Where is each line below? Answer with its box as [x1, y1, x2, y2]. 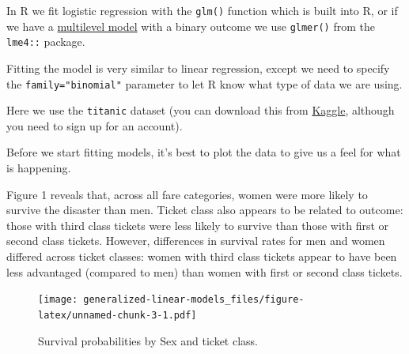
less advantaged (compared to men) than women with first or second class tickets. [6, 263, 403, 280]
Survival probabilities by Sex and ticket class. [38, 332, 258, 348]
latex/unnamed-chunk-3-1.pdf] [38, 309, 197, 321]
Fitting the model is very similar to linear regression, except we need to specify [6, 59, 390, 76]
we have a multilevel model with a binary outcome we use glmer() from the [6, 17, 375, 34]
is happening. [6, 160, 71, 176]
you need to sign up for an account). [6, 117, 183, 134]
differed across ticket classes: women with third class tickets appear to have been [6, 248, 397, 265]
